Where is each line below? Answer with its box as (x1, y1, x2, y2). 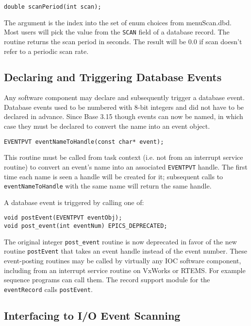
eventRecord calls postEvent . (4, 284, 93, 294)
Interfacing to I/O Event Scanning (4, 308, 181, 323)
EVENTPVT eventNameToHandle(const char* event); (4, 138, 164, 145)
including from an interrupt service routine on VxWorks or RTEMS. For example (4, 265, 246, 275)
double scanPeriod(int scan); (4, 3, 101, 10)
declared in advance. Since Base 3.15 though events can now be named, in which (4, 111, 243, 121)
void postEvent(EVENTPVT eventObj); (4, 214, 122, 222)
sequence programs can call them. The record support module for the (4, 275, 210, 285)
